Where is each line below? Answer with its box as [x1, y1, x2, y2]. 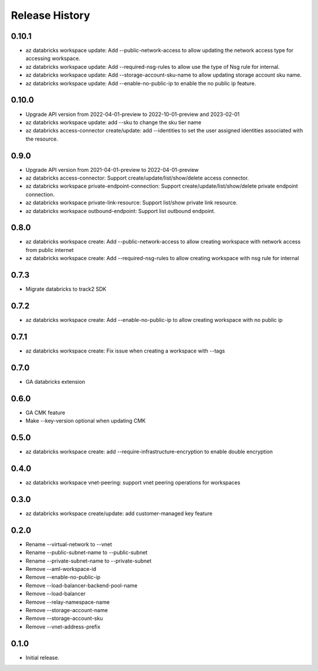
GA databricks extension [25, 378, 85, 385]
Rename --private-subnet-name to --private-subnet [25, 557, 152, 564]
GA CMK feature [25, 409, 65, 416]
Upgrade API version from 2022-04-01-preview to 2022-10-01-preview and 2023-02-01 [25, 111, 240, 118]
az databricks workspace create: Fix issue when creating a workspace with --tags [25, 347, 225, 354]
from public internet [25, 246, 74, 253]
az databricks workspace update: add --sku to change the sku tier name [25, 118, 201, 126]
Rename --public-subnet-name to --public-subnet [25, 549, 148, 556]
